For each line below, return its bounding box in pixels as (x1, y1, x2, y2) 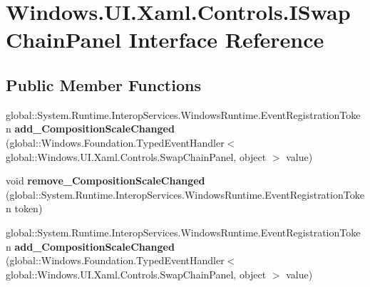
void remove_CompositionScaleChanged (6, 173, 205, 188)
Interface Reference (128, 25, 324, 54)
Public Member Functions (6, 73, 201, 95)
